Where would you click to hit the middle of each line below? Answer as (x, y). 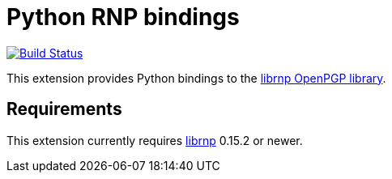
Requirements (64, 109)
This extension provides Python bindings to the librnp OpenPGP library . (196, 78)
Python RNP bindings (123, 17)
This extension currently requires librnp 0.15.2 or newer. (155, 140)
